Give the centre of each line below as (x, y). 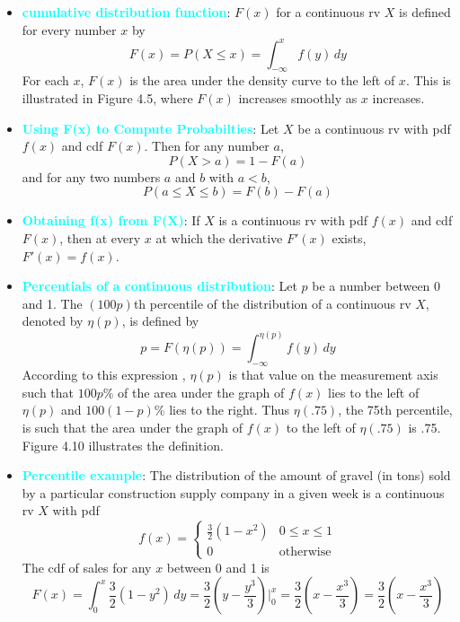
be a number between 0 (376, 286)
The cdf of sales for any (87, 567)
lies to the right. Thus (230, 410)
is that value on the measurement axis (333, 375)
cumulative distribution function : (126, 12)
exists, (349, 238)
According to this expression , (104, 375)
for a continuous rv (328, 12)
